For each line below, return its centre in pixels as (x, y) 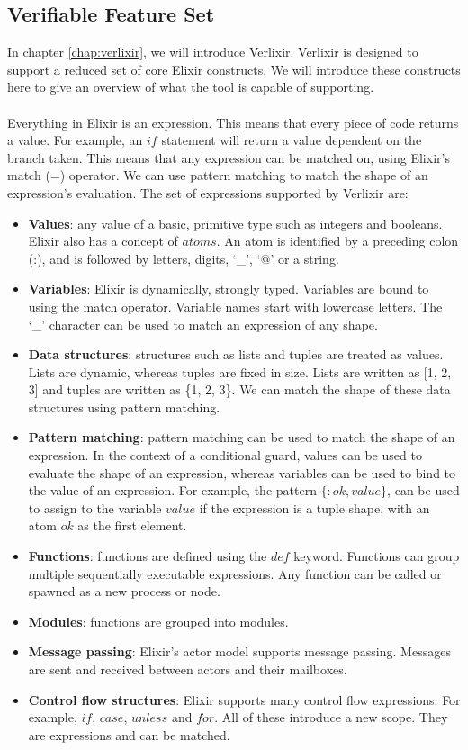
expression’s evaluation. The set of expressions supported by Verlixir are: (208, 192)
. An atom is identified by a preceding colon (337, 241)
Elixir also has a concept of (103, 241)
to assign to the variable (95, 507)
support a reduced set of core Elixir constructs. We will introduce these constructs (234, 69)
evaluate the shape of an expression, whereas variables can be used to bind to (242, 472)
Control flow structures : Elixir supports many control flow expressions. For (244, 699)
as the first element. (132, 525)
